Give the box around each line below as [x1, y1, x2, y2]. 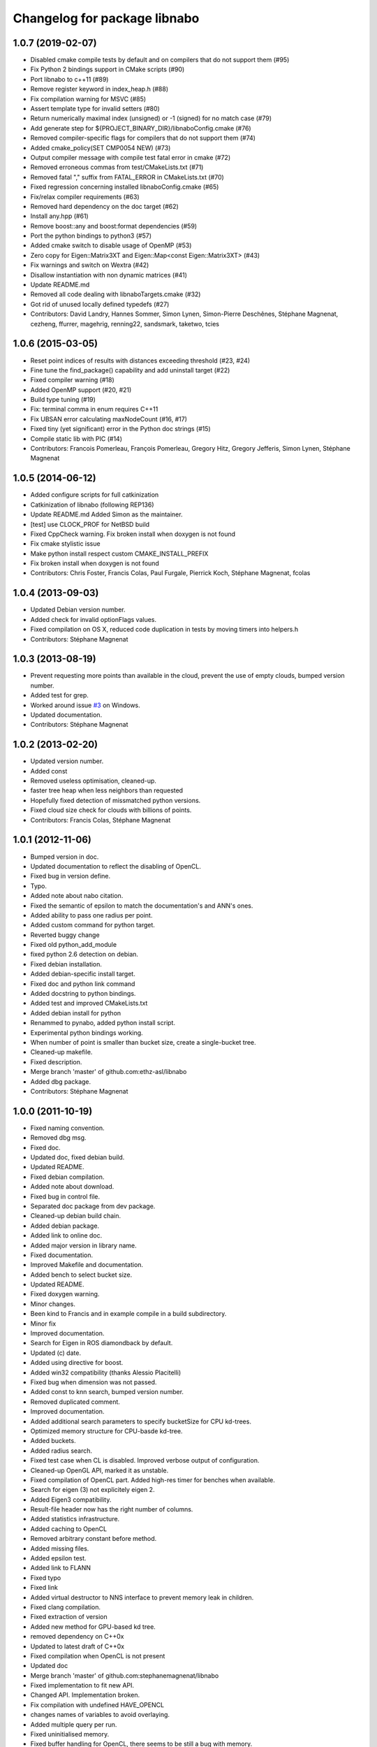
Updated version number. [30, 757, 104, 765]
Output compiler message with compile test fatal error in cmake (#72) [30, 153, 231, 161]
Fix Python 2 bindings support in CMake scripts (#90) [30, 65, 185, 73]
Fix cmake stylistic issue [30, 539, 101, 548]
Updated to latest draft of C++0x [30, 1642, 125, 1651]
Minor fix [30, 1319, 57, 1328]
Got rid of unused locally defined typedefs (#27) [30, 300, 170, 308]
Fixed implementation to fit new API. [30, 1681, 135, 1690]
